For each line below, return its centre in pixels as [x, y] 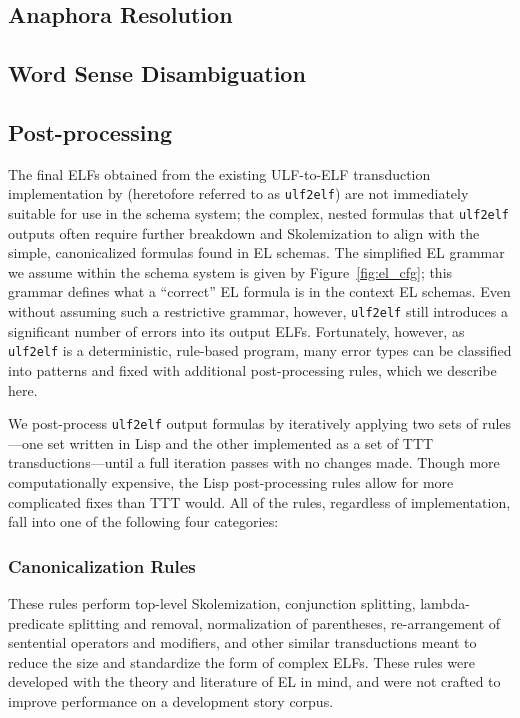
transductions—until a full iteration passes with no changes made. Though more [254, 462]
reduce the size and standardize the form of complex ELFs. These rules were [241, 661]
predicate [36, 622]
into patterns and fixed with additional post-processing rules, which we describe [252, 369]
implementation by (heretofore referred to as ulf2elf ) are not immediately [238, 193]
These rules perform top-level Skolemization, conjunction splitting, [212, 602]
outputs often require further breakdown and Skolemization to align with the [244, 232]
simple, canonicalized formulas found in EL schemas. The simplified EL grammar [256, 252]
